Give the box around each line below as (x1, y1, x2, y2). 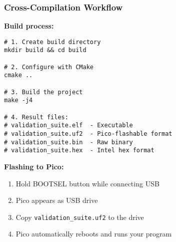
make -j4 (4, 97, 33, 104)
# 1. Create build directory (4, 38, 101, 46)
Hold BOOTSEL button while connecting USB (15, 178, 159, 188)
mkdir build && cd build (4, 47, 86, 54)
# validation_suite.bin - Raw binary (4, 138, 133, 146)
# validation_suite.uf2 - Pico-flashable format (4, 130, 172, 138)
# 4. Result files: (4, 113, 68, 121)
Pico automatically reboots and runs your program (15, 228, 172, 239)
